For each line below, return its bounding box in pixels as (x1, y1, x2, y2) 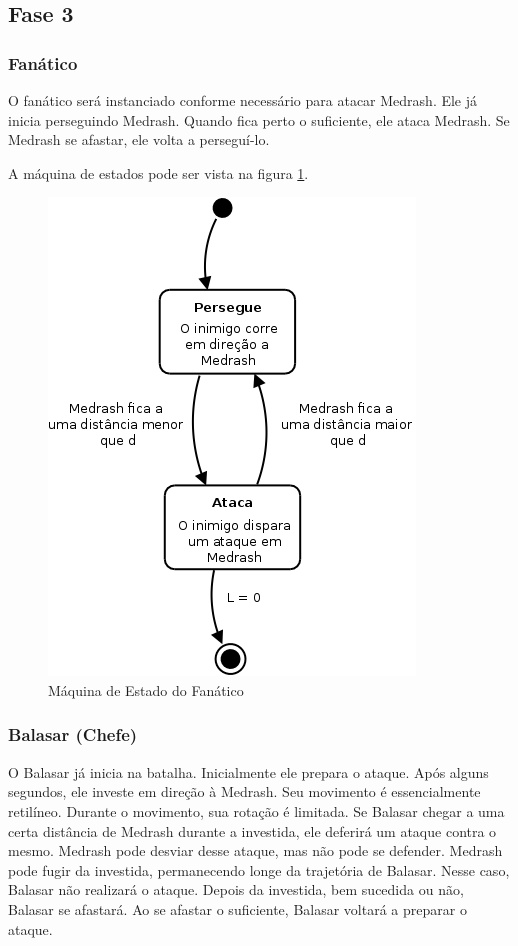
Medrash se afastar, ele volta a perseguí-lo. (8, 129, 270, 150)
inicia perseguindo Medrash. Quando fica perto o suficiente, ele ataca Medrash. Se (8, 109, 510, 130)
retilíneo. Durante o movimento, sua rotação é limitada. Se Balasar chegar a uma (8, 800, 505, 821)
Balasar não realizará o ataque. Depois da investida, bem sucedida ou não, (8, 879, 464, 900)
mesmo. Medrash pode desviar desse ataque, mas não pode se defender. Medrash (8, 840, 503, 861)
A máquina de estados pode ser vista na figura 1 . (8, 162, 309, 183)
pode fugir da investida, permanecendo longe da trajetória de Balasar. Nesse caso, (8, 859, 510, 880)
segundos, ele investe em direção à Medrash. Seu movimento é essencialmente (8, 781, 481, 802)
